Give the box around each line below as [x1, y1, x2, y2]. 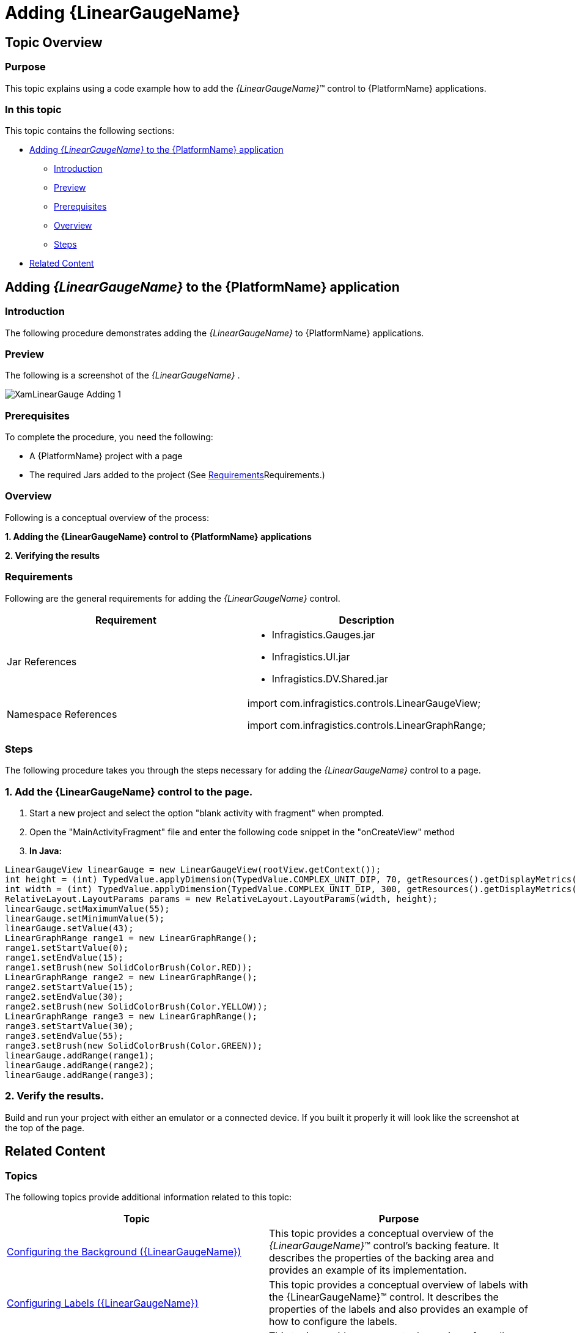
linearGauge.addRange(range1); [5, 1051, 155, 1061]
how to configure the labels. [269, 1315, 397, 1327]
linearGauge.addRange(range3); [5, 1070, 155, 1080]
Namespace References [7, 707, 117, 720]
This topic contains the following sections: [5, 125, 175, 136]
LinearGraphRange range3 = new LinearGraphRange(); [5, 1011, 258, 1022]
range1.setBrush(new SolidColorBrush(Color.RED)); [5, 962, 252, 973]
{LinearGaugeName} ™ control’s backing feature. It [269, 1239, 499, 1252]
